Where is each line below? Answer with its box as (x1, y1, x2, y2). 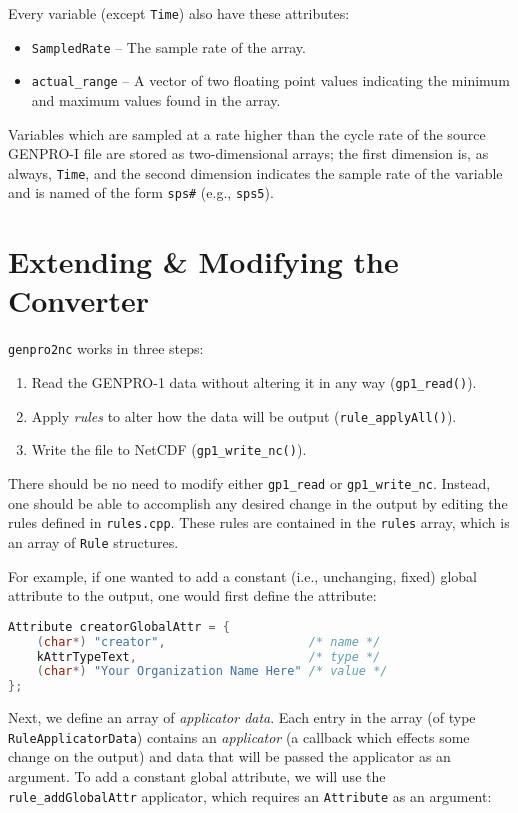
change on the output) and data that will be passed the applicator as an (8, 746, 451, 767)
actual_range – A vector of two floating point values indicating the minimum (31, 70, 510, 91)
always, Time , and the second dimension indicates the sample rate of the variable (8, 162, 503, 183)
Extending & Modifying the (8, 241, 399, 282)
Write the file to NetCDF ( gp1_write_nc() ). (31, 439, 307, 460)
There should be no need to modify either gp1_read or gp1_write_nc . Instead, (8, 473, 491, 493)
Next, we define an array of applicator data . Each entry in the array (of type (8, 707, 476, 728)
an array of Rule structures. (8, 531, 179, 552)
